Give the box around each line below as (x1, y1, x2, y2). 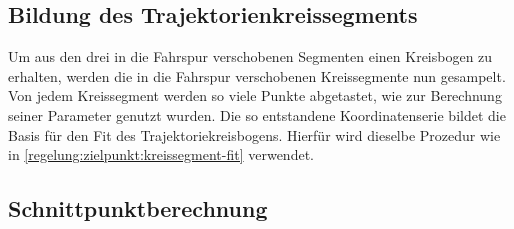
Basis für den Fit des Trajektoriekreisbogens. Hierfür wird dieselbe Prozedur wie (8, 124, 501, 145)
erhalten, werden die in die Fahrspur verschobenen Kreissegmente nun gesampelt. (8, 65, 506, 86)
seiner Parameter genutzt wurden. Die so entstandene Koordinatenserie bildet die (8, 104, 506, 125)
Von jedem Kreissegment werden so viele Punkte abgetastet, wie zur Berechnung (8, 85, 502, 106)
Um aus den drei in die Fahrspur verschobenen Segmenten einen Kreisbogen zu (8, 46, 493, 67)
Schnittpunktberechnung (8, 193, 268, 224)
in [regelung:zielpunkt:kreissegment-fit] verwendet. (8, 144, 314, 165)
